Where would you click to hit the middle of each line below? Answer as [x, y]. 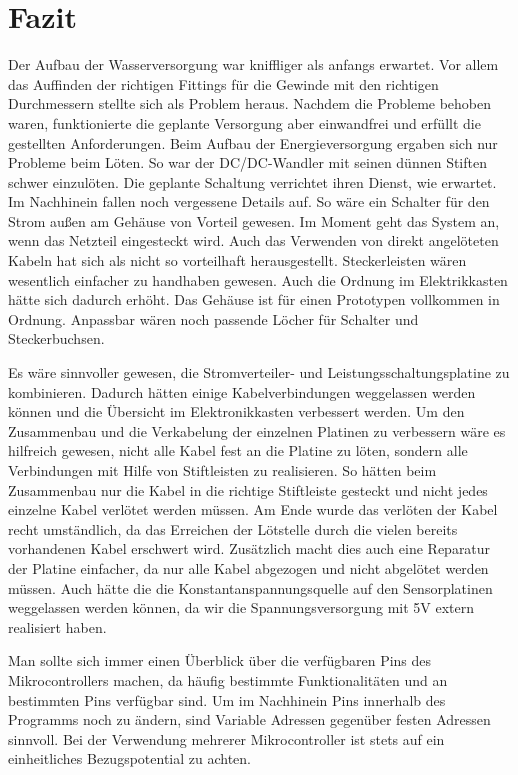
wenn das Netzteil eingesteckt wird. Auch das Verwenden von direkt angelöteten [253, 240]
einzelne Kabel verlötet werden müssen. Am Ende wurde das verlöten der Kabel [253, 509]
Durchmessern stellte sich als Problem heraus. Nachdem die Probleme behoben [250, 103]
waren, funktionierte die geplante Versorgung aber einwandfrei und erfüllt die [244, 122]
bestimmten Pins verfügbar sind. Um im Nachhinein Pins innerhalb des [227, 699]
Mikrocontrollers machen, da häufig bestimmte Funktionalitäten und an [228, 679]
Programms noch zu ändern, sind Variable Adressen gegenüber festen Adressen [249, 719]
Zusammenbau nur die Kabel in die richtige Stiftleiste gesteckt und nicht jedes [248, 489]
